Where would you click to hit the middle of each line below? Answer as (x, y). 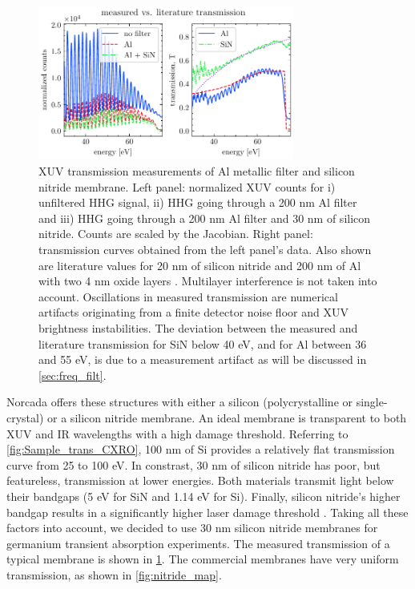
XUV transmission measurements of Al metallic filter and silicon (197, 171)
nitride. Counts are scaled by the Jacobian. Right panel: (176, 234)
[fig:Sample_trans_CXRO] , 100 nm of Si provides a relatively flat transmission (201, 449)
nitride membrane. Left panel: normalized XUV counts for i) (187, 186)
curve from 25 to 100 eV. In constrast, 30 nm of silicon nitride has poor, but (193, 464)
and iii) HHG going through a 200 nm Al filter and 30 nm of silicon (205, 218)
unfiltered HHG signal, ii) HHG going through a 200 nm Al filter (198, 202)
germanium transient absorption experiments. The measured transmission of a (198, 543)
